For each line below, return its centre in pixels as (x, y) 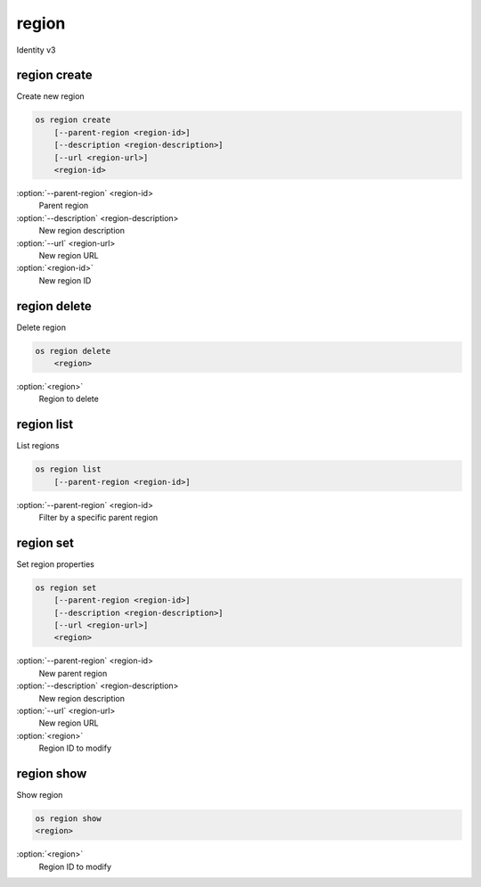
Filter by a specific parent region (98, 518)
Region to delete (69, 399)
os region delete (73, 351)
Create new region (50, 96)
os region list (68, 469)
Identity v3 (36, 50)
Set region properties (56, 564)
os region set (66, 587)
